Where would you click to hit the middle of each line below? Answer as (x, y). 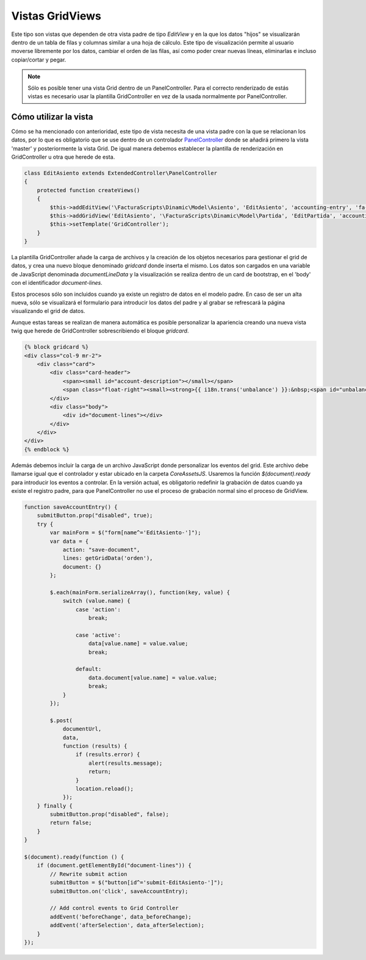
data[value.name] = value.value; (138, 644)
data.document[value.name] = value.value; (153, 678)
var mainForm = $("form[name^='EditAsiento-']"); (125, 533)
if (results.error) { (108, 754)
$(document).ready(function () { (74, 857)
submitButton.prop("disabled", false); (109, 815)
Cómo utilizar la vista (52, 117)
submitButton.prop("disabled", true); (95, 516)
